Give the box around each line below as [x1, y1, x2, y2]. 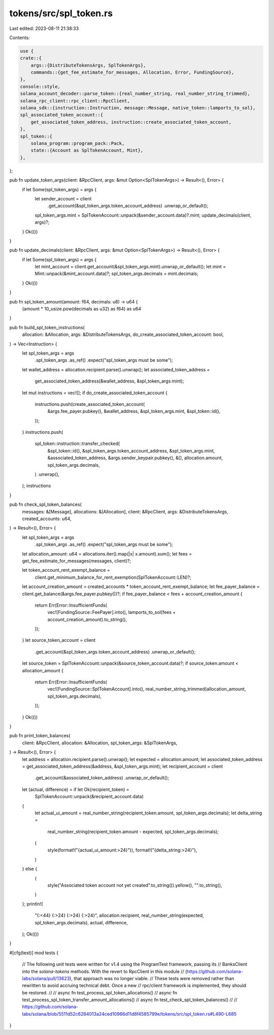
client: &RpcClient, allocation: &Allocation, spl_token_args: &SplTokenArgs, [22, 740, 178, 746]
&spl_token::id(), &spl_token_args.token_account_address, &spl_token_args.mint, [47, 447, 215, 454]
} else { [22, 866, 38, 872]
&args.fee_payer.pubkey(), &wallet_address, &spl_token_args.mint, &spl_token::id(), [47, 408, 221, 415]
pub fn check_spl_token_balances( [9, 501, 82, 507]
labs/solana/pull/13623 [22, 975, 70, 981]
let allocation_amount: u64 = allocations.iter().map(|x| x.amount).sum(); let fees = [22, 550, 192, 557]
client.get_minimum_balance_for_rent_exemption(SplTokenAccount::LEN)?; [35, 574, 191, 580]
